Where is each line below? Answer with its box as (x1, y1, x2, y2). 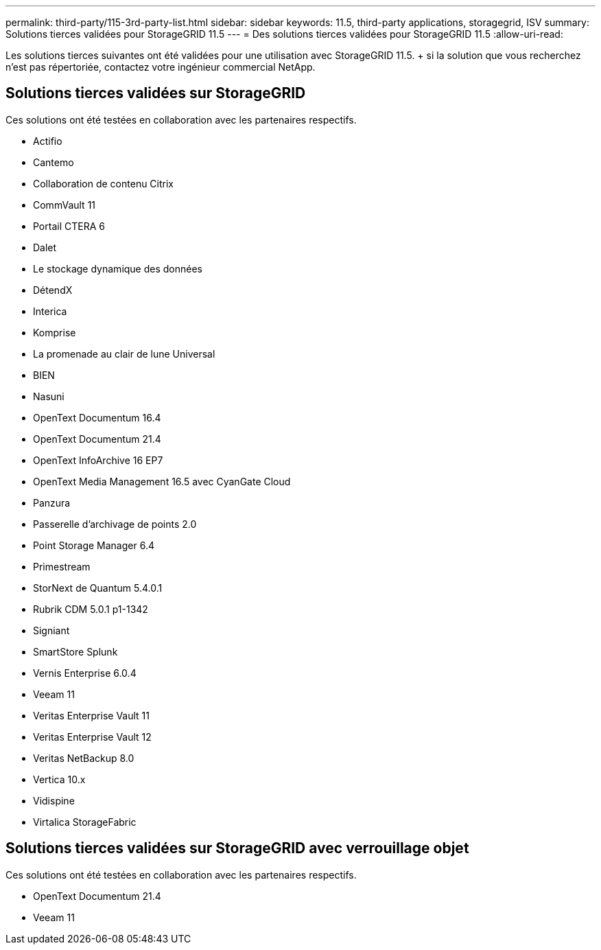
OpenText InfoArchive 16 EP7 (33, 454, 163, 466)
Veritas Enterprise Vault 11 (33, 709, 150, 721)
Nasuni (33, 390, 64, 402)
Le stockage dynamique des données (33, 262, 203, 275)
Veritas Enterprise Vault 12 (33, 730, 152, 743)
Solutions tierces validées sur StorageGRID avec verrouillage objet (5, 839, 469, 857)
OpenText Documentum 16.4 (33, 411, 161, 424)
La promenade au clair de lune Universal (33, 347, 215, 360)
